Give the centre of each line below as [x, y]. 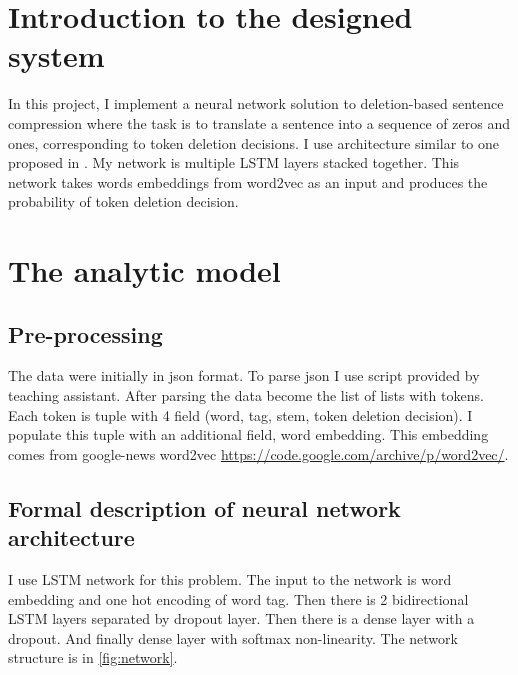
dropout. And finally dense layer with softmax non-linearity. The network [233, 637]
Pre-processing [85, 333]
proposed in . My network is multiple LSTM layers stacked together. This [234, 162]
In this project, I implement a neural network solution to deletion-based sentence [256, 103]
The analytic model [144, 270]
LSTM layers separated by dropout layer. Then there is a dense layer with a [241, 618]
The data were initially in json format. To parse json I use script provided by [244, 375]
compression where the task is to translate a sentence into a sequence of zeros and [259, 122]
